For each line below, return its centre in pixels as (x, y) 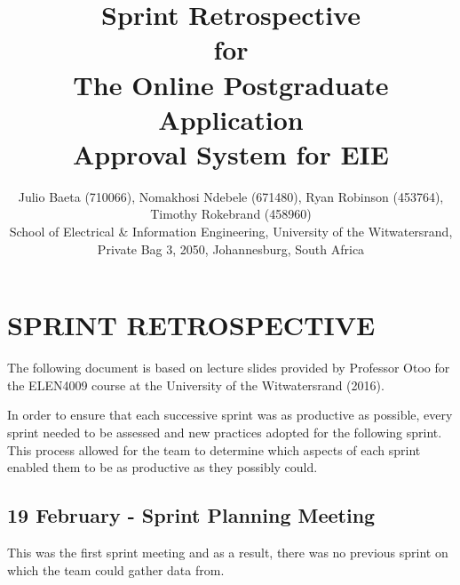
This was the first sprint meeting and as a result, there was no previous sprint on (228, 552)
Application (231, 119)
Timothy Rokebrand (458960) (231, 214)
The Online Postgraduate (231, 84)
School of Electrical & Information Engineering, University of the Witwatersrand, (231, 232)
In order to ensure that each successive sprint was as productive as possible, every (230, 415)
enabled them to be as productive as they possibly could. (163, 467)
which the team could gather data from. (116, 569)
